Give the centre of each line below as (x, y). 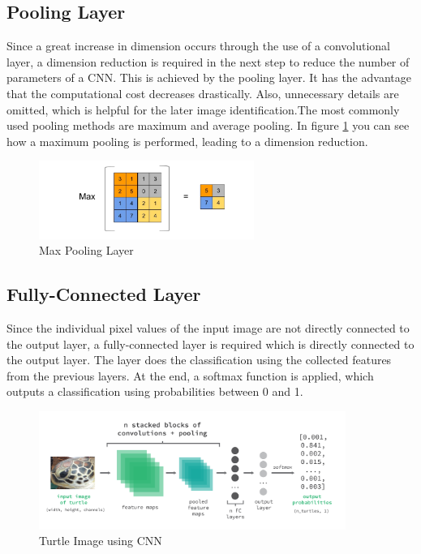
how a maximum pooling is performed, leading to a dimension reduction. (187, 141)
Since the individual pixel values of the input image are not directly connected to (208, 328)
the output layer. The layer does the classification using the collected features (199, 360)
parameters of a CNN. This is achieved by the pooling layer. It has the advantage (209, 77)
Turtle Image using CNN (101, 541)
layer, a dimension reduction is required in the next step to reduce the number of (208, 61)
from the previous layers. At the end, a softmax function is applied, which (190, 375)
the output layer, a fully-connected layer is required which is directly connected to (210, 344)
